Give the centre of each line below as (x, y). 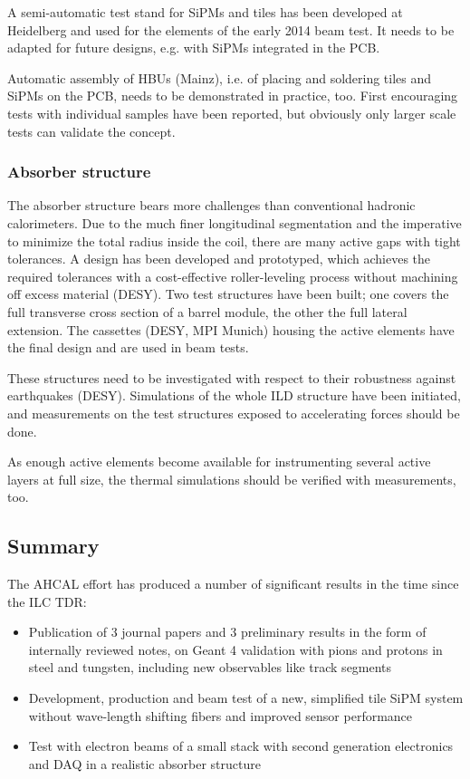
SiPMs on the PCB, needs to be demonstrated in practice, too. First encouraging (233, 96)
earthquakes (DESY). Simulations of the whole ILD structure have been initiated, (234, 395)
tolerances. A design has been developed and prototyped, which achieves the (219, 259)
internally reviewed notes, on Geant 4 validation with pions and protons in (235, 649)
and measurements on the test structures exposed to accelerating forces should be (234, 413)
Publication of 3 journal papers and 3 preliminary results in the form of (227, 632)
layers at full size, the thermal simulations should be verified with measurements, (232, 479)
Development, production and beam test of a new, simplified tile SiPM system (246, 698)
